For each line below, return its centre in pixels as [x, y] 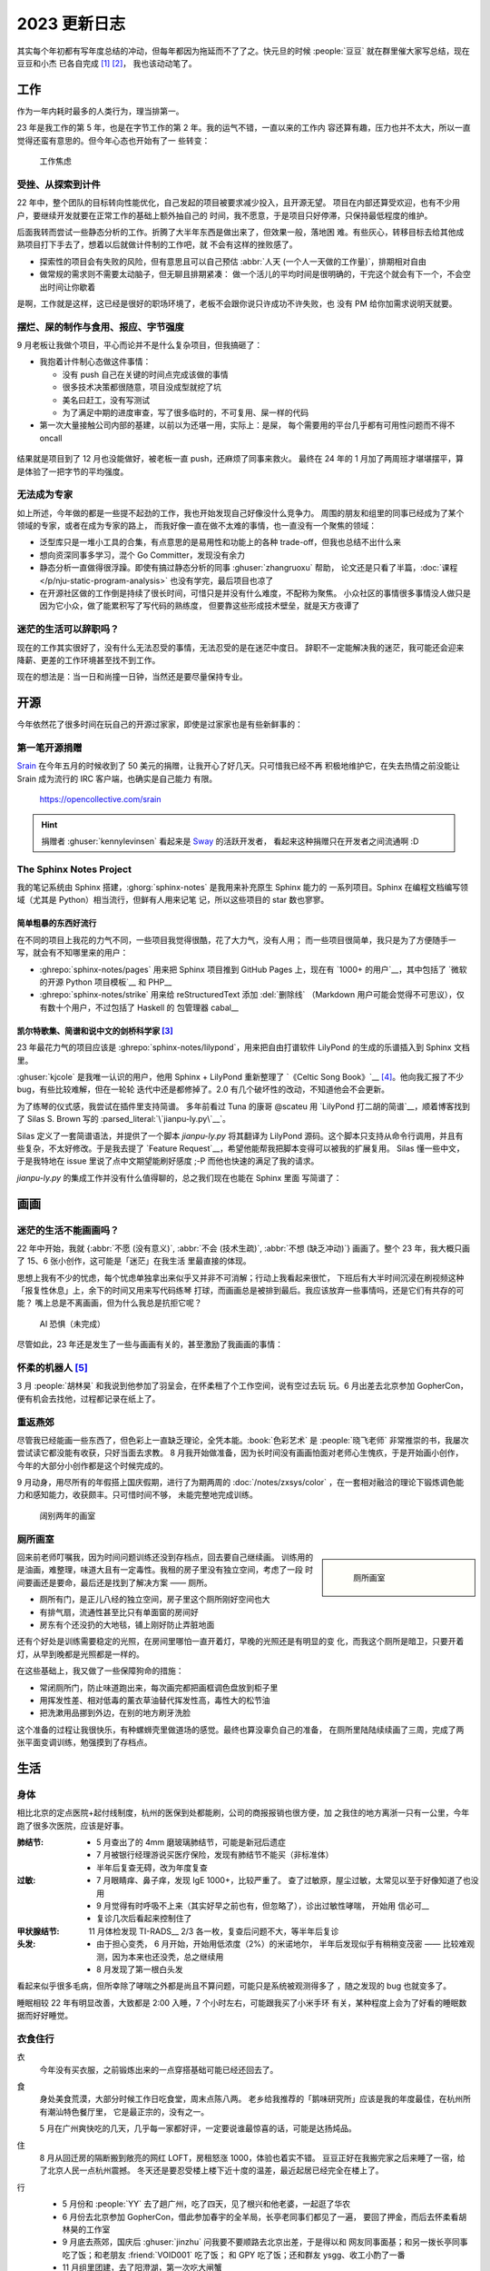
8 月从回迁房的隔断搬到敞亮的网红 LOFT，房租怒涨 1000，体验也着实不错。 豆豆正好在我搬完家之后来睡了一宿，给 [253, 2157]
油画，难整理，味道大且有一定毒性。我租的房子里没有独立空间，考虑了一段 [163, 1570]
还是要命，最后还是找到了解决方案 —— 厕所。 [126, 1582]
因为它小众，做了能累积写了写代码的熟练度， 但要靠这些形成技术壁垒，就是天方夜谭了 [200, 606]
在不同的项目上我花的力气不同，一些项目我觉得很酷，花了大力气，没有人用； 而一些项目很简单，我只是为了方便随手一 [236, 939]
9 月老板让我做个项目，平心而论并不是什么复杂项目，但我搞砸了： [140, 345]
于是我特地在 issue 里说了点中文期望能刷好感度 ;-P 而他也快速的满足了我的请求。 [168, 1161]
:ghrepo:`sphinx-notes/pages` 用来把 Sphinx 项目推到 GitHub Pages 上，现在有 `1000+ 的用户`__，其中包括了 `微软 [253, 969]
